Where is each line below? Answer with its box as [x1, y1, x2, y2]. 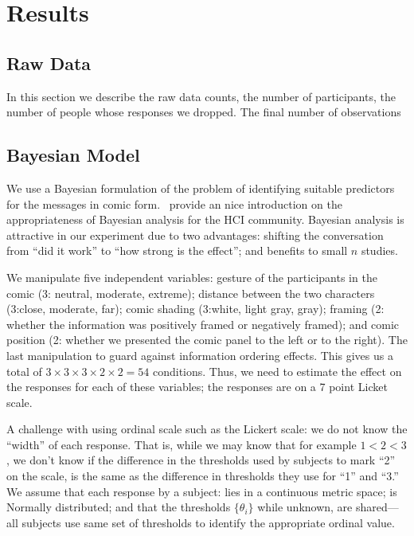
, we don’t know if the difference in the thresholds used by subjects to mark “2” [6, 452, 396, 468]
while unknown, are [257, 499, 353, 515]
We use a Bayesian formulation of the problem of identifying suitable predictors [6, 179, 395, 196]
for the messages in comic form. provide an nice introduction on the [6, 195, 342, 212]
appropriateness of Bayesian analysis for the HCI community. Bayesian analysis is [6, 211, 404, 228]
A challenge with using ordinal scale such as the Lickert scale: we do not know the [6, 421, 408, 437]
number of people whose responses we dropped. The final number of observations [6, 104, 401, 120]
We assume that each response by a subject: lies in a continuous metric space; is [6, 483, 397, 499]
